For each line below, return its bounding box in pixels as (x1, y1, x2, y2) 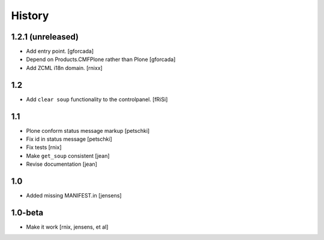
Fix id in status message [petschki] (26, 135, 112, 143)
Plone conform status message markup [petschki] (26, 127, 150, 134)
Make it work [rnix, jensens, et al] (26, 223, 109, 230)
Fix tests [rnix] (26, 144, 62, 151)
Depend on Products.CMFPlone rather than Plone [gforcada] (26, 56, 176, 63)
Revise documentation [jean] (26, 160, 97, 168)
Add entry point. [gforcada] (26, 48, 94, 55)
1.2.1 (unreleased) (11, 32, 79, 42)
